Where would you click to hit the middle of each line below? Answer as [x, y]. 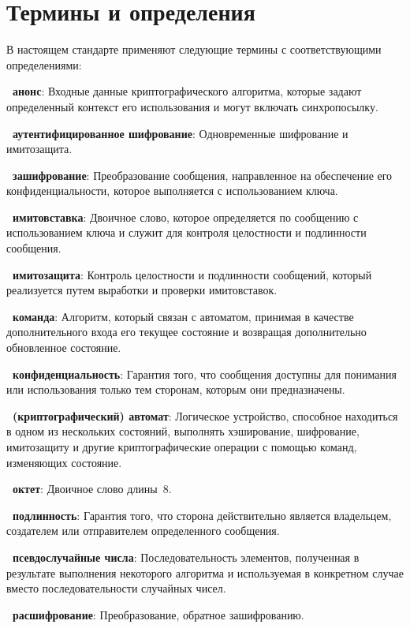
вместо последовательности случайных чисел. [116, 588]
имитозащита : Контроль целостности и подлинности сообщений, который [192, 274]
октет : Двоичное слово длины [85, 489]
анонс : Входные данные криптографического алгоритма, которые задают [187, 91]
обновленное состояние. [64, 348]
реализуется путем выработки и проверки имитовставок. [142, 290]
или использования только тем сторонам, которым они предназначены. [176, 389]
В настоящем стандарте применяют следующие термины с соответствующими [194, 49]
